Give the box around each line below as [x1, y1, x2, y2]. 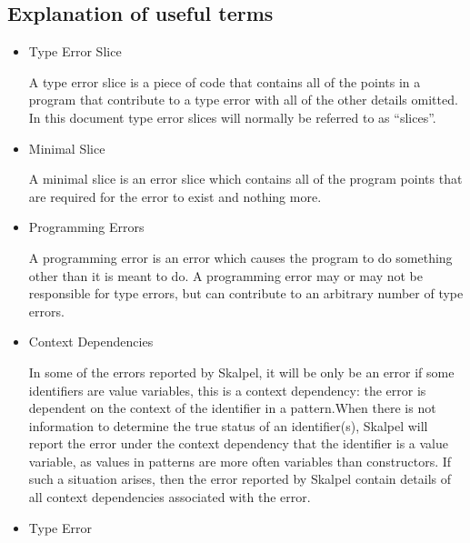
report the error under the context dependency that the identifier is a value [28, 434, 448, 453]
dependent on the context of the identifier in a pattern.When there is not [28, 398, 436, 417]
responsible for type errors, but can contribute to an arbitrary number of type [28, 284, 464, 303]
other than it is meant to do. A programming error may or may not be [28, 266, 423, 285]
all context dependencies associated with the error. [28, 488, 311, 507]
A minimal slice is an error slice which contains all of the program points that [28, 169, 463, 188]
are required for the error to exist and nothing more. [28, 186, 322, 206]
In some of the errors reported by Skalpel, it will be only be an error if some [28, 362, 455, 381]
